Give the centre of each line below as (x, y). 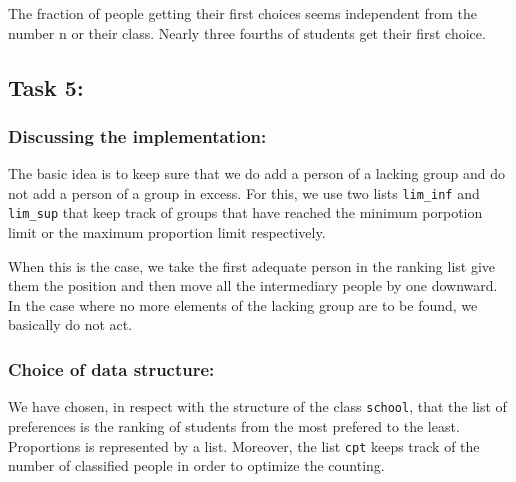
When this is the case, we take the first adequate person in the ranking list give (252, 265)
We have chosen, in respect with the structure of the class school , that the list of (257, 406)
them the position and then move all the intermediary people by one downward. (253, 285)
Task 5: (46, 86)
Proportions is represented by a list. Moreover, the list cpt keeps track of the (244, 445)
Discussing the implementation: (137, 135)
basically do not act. (70, 324)
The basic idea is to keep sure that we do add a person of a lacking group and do (257, 173)
